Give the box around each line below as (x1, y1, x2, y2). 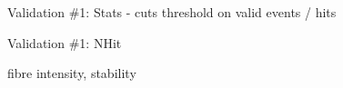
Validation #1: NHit (7, 33, 122, 52)
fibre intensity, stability (7, 64, 136, 83)
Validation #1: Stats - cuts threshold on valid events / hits (7, 3, 337, 21)
